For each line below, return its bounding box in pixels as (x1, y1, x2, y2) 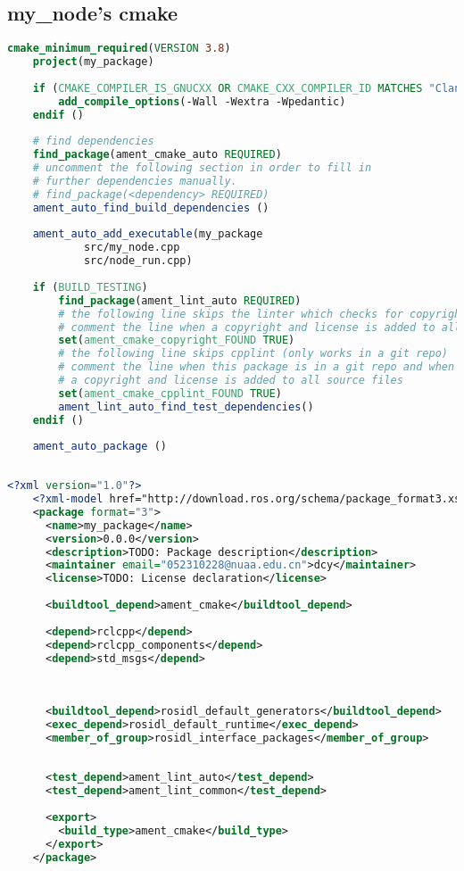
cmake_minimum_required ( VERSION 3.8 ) (7, 42, 231, 55)
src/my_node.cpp (83, 241, 180, 254)
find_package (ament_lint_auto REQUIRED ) (58, 294, 302, 307)
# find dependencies (32, 135, 154, 148)
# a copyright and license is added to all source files (58, 374, 403, 387)
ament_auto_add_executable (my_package (32, 228, 263, 241)
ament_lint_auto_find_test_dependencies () (58, 400, 314, 413)
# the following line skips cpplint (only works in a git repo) (58, 347, 448, 361)
